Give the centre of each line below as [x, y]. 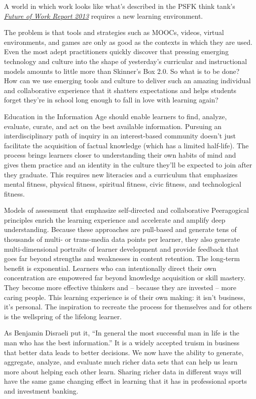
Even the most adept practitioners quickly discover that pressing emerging [116, 51]
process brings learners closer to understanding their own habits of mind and [120, 155]
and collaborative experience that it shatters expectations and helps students [120, 90]
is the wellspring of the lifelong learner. [63, 316]
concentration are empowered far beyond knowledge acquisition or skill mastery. [125, 278]
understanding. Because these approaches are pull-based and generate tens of [120, 229]
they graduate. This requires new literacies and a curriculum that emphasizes [121, 174]
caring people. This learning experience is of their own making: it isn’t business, [125, 297]
